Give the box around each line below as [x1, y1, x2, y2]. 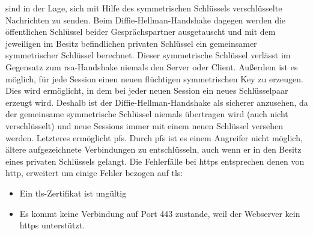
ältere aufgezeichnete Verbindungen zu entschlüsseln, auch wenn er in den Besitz [5, 143, 302, 156]
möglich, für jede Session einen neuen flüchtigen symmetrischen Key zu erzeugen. [5, 72, 303, 85]
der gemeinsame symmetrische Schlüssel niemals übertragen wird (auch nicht [5, 108, 288, 120]
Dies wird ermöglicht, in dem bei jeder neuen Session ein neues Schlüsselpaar [5, 84, 288, 97]
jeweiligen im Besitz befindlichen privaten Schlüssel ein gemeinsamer [5, 37, 257, 49]
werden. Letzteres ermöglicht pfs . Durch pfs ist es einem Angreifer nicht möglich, [5, 131, 303, 144]
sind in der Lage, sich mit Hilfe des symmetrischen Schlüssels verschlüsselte [5, 2, 282, 14]
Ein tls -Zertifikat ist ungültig [19, 186, 127, 199]
